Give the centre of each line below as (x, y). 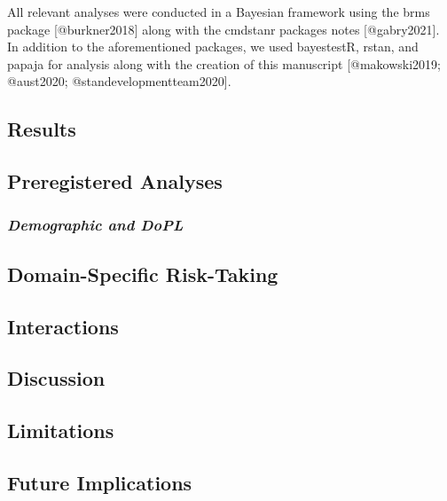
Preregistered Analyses (115, 181)
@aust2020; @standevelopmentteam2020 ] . (119, 81)
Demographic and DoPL (95, 225)
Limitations (61, 431)
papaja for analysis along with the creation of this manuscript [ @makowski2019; (224, 63)
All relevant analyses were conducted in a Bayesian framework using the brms (219, 12)
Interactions (63, 326)
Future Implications (100, 482)
